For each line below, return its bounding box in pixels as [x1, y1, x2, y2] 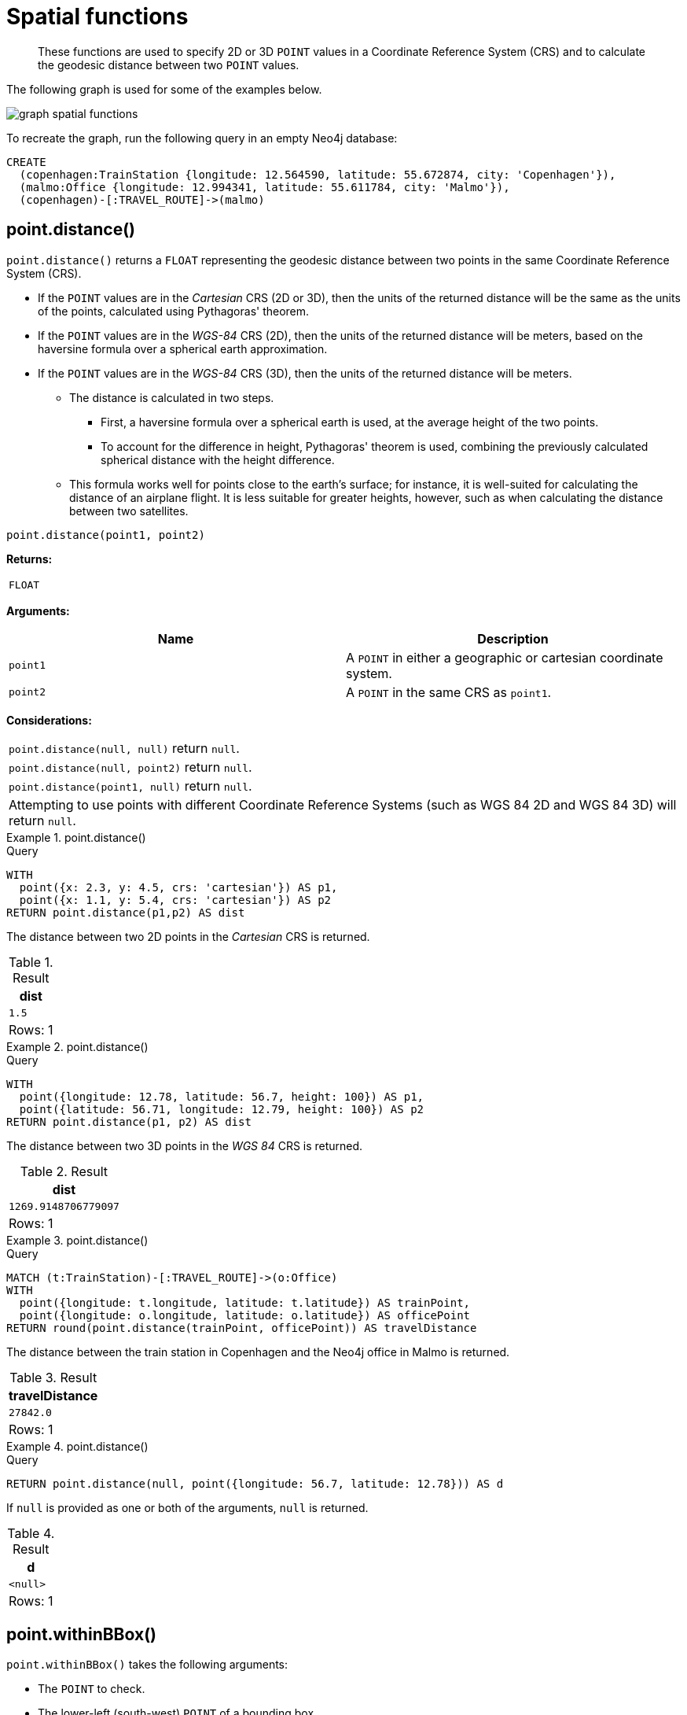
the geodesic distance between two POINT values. [38, 57, 299, 72]
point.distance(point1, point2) [6, 528, 205, 541]
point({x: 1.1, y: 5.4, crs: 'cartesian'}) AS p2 [19, 893, 332, 906]
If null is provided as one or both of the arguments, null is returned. [6, 1500, 369, 1514]
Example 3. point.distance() [6, 1233, 149, 1247]
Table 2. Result [20, 1163, 108, 1179]
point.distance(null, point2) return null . [9, 758, 252, 775]
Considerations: [6, 713, 92, 727]
